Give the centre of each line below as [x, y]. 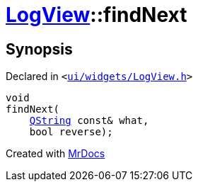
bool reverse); [71, 132]
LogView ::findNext [97, 15]
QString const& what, [89, 121]
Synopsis [39, 49]
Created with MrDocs [56, 154]
